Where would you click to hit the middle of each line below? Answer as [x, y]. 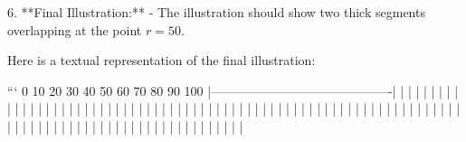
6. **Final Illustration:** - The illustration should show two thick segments [216, 12]
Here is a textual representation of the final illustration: [162, 60]
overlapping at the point [75, 29]
